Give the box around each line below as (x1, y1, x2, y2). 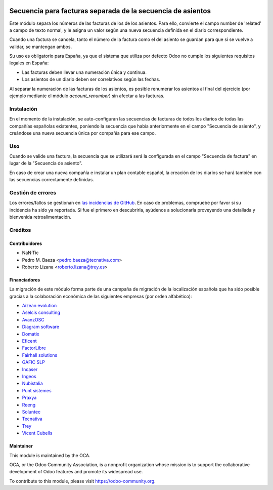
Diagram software (22, 324, 60, 330)
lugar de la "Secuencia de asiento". (9, 160, 83, 167)
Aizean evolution (22, 303, 57, 309)
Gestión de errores (9, 189, 57, 196)
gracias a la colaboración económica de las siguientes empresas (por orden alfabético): (9, 293, 192, 299)
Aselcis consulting (22, 309, 61, 316)
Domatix (22, 331, 40, 337)
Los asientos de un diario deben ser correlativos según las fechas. (22, 76, 160, 83)
